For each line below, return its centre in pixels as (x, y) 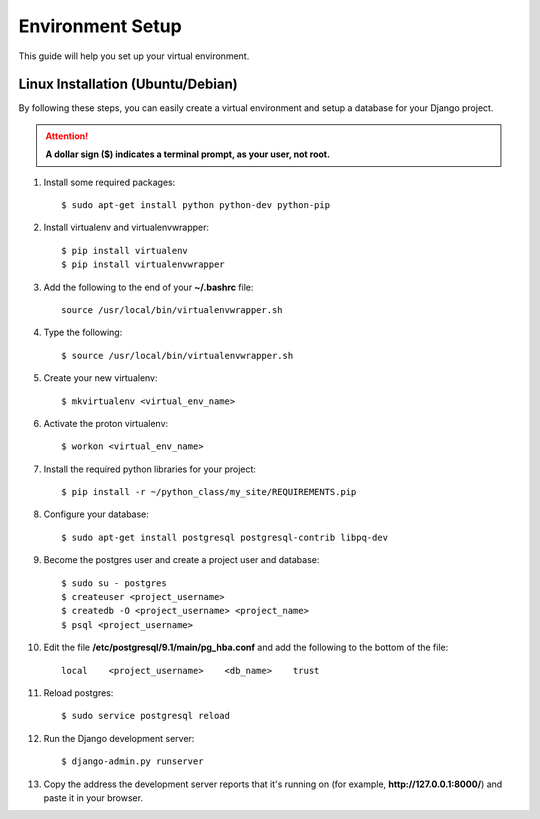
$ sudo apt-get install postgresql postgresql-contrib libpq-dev (225, 537)
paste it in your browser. (93, 797)
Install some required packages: (109, 182)
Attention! (67, 136)
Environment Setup (100, 26)
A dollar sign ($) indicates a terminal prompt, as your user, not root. (187, 154)
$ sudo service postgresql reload (145, 716)
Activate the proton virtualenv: (106, 423)
